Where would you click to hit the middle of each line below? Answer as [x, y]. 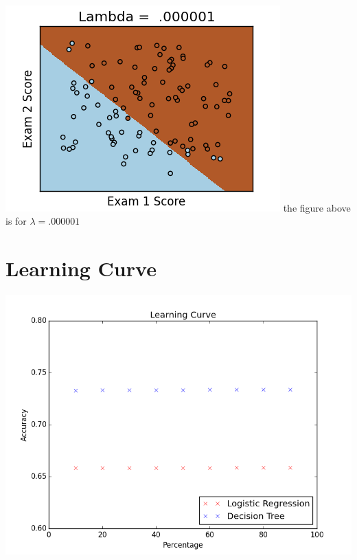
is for [16, 221]
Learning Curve [81, 268]
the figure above [317, 207]
